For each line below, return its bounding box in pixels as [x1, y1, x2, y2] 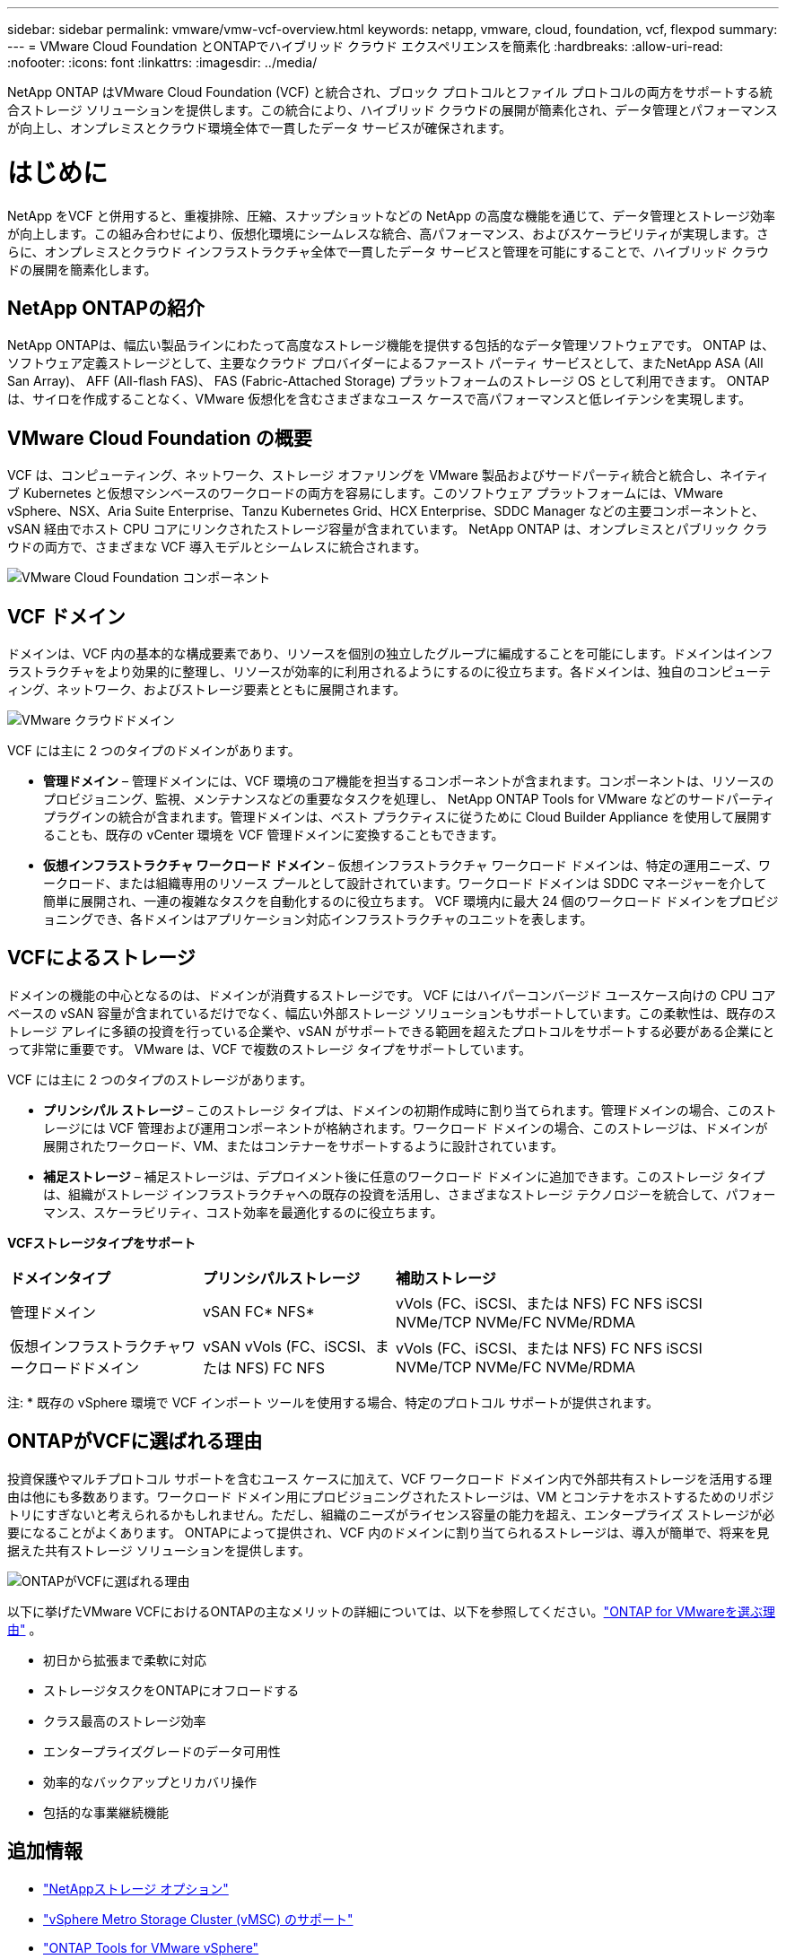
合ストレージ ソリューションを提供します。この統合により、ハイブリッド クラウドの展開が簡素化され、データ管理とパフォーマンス [7, 102, 778, 118]
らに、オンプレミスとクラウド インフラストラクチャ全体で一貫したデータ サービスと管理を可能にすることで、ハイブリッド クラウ [7, 243, 770, 259]
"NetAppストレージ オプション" [43, 1880, 229, 1896]
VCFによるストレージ [7, 946, 196, 970]
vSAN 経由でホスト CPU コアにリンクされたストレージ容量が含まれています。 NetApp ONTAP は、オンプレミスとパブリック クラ [7, 521, 768, 537]
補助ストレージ [396, 1268, 496, 1287]
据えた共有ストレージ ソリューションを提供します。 [7, 1542, 310, 1558]
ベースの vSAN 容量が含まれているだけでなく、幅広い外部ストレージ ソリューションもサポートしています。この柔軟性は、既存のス [7, 1005, 777, 1021]
